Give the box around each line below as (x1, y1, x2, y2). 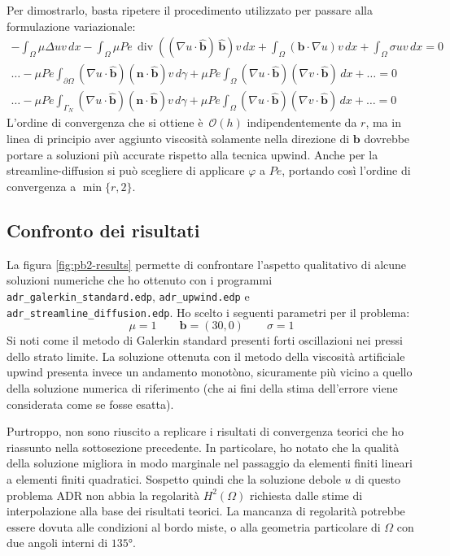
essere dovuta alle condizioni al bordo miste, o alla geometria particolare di (7, 518, 381, 535)
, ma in (365, 114, 401, 131)
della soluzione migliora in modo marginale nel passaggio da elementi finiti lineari (7, 454, 413, 471)
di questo (355, 470, 400, 487)
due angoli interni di (7, 534, 108, 551)
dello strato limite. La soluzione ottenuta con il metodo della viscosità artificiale (7, 347, 405, 364)
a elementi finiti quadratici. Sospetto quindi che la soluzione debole (7, 470, 341, 487)
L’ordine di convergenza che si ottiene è (7, 114, 203, 131)
